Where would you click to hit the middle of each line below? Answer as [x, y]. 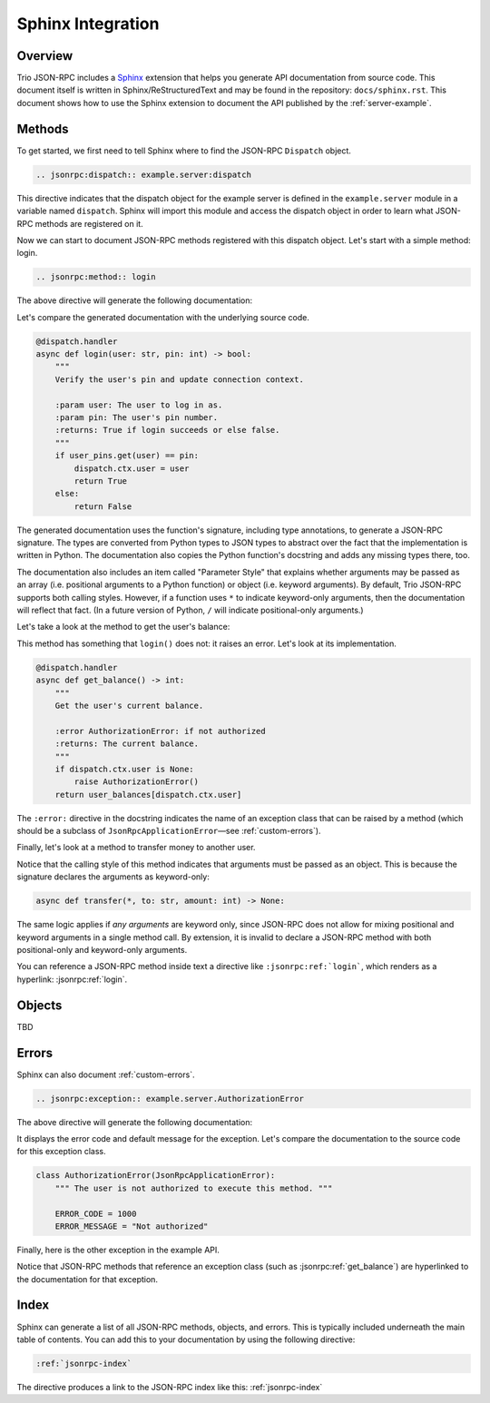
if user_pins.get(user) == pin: [127, 456]
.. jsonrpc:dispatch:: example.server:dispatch [143, 174]
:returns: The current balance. [127, 744]
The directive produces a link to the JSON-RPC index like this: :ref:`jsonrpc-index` [170, 1387]
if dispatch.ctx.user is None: [124, 769]
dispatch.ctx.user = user [132, 468]
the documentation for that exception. [88, 1279]
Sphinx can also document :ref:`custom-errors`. [106, 1074]
